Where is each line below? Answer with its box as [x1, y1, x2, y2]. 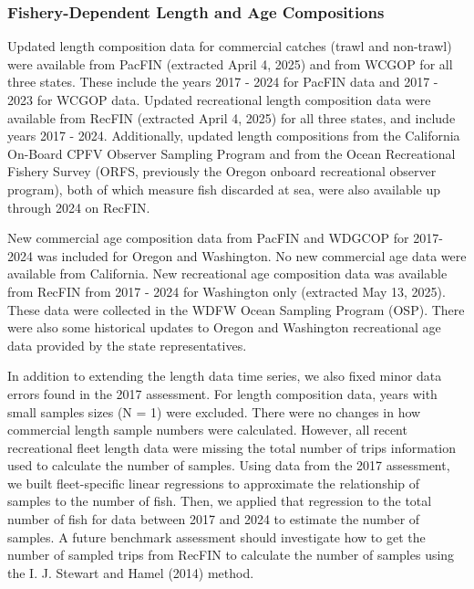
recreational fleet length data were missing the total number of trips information [7, 437, 457, 457]
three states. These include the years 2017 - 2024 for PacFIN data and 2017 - [7, 72, 438, 91]
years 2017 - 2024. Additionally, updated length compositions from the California [7, 126, 460, 145]
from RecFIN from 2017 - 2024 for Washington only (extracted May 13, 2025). [7, 281, 446, 300]
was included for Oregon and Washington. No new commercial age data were [36, 246, 467, 265]
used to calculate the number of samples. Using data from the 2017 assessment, [7, 456, 450, 475]
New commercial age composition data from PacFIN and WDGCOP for [7, 228, 409, 247]
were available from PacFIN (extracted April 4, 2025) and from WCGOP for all [7, 54, 453, 73]
